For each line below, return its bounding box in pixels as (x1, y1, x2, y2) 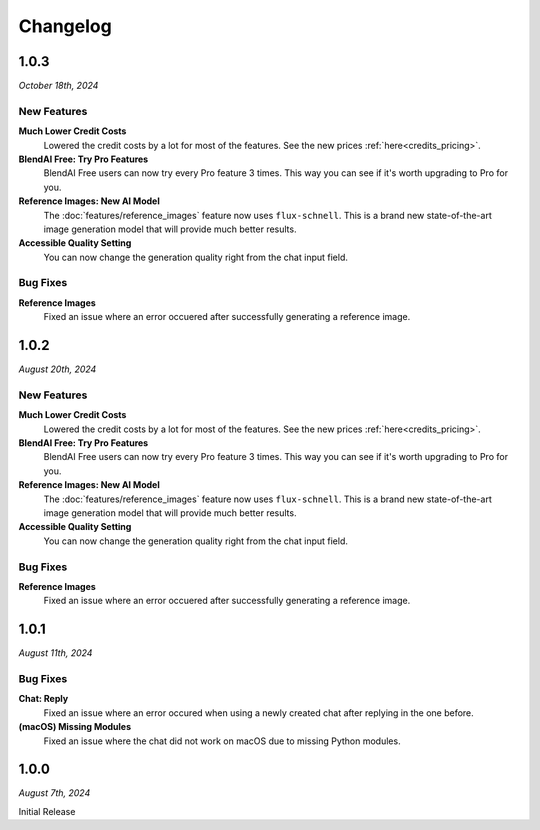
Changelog (18, 15, 112, 37)
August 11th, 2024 (18, 647, 93, 659)
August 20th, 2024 (18, 363, 97, 375)
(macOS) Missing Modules (18, 721, 132, 733)
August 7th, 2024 (18, 787, 91, 799)
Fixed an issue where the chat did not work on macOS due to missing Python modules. (43, 735, 401, 747)
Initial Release (18, 805, 76, 817)
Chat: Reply (18, 693, 69, 705)
